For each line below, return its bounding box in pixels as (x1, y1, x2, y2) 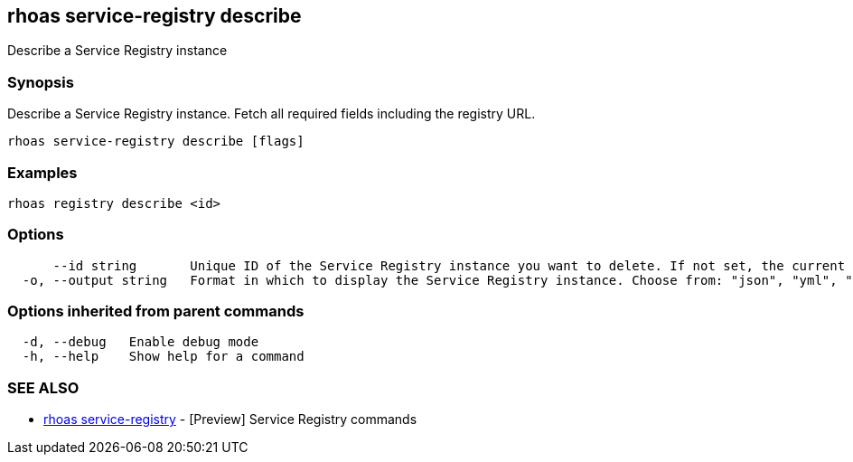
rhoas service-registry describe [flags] (7, 134, 305, 149)
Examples (7, 163, 78, 182)
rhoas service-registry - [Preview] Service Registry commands (43, 411, 417, 428)
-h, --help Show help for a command (22, 349, 305, 364)
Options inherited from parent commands (7, 302, 305, 321)
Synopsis (7, 72, 74, 91)
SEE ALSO (7, 378, 80, 397)
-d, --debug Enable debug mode (22, 335, 259, 350)
